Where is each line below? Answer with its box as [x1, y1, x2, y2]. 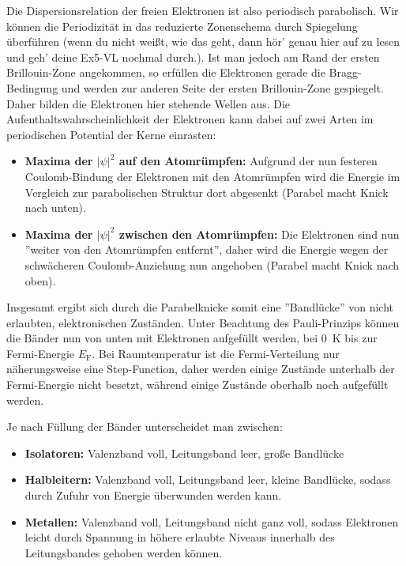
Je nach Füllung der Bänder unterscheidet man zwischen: [6, 418, 283, 435]
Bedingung [6, 79, 58, 96]
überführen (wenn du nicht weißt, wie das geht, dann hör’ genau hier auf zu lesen [6, 33, 400, 50]
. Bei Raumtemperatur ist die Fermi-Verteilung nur [92, 345, 340, 361]
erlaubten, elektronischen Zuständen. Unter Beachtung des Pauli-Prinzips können [6, 314, 400, 330]
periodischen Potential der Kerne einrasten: [6, 126, 216, 142]
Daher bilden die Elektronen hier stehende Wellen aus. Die [6, 95, 291, 111]
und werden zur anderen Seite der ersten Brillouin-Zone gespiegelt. [61, 79, 384, 96]
